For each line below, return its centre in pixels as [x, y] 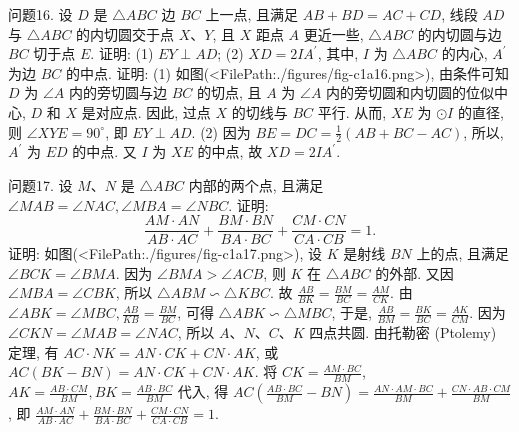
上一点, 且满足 [252, 14]
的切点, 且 [229, 92]
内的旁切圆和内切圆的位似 [410, 92]
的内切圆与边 [459, 33]
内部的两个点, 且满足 [256, 184]
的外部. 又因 [414, 272]
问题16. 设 [40, 14]
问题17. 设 [40, 184]
